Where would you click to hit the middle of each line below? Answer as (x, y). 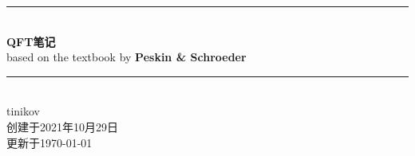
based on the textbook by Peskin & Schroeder (126, 57)
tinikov (24, 111)
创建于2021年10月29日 (62, 126)
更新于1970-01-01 (49, 142)
